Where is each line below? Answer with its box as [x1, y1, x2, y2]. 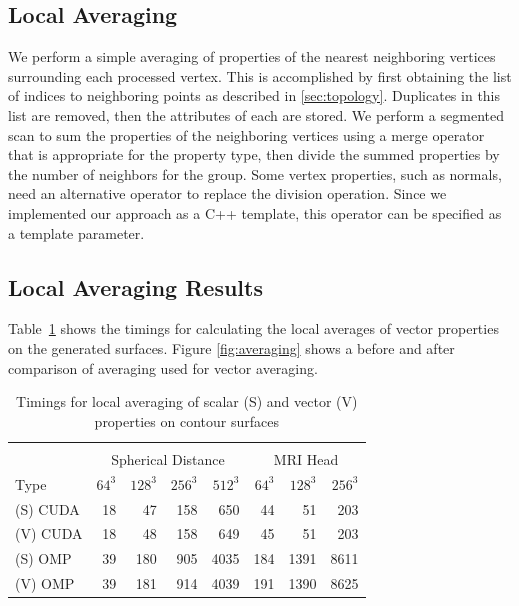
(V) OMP [15, 573, 75, 594]
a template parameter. [8, 222, 145, 243]
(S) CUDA [15, 498, 80, 519]
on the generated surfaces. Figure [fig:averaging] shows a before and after [8, 337, 455, 358]
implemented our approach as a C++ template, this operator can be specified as [8, 202, 502, 223]
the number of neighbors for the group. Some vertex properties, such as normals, [8, 163, 502, 184]
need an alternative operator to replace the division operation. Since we [8, 183, 447, 204]
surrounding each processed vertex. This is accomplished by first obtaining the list [8, 65, 512, 86]
